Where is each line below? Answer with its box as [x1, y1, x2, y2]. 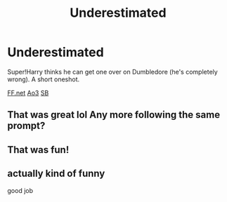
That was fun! [7, 144, 70, 156]
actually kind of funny [7, 168, 105, 180]
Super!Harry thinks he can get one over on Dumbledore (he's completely [7, 67, 218, 76]
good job [7, 186, 34, 194]
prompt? [7, 120, 46, 132]
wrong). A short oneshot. [7, 75, 79, 83]
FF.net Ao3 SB [7, 88, 49, 97]
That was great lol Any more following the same [7, 109, 220, 121]
